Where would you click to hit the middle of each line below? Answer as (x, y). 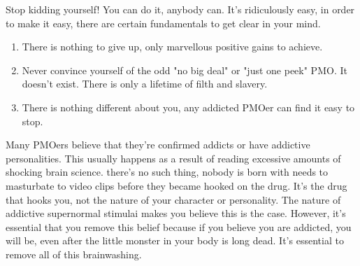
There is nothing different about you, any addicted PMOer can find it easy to (188, 107)
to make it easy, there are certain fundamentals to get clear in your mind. (163, 23)
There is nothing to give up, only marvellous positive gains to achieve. (172, 47)
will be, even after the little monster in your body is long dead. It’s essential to (175, 240)
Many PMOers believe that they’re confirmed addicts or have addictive (158, 145)
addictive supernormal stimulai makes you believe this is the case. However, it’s (176, 213)
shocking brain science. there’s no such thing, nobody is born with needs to (167, 172)
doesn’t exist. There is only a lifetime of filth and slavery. (145, 84)
